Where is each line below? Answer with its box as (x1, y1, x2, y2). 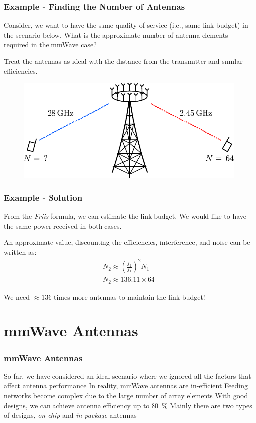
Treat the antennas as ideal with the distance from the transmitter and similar (4, 56, 243, 66)
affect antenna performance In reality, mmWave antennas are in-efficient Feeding (4, 380, 248, 391)
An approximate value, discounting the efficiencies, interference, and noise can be (4, 237, 250, 247)
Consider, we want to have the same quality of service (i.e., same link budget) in (4, 20, 248, 30)
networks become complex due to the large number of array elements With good (4, 390, 248, 400)
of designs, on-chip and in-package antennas (4, 410, 137, 420)
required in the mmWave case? (4, 39, 97, 50)
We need (4, 291, 30, 302)
